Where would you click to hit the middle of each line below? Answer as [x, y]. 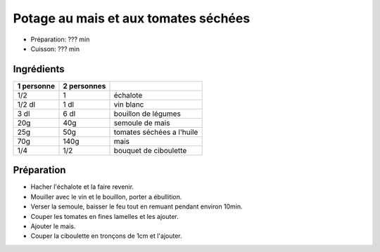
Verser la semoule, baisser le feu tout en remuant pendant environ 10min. [137, 206]
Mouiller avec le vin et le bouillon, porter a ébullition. [106, 197]
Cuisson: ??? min [55, 48]
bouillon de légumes [147, 114]
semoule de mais [142, 123]
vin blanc [129, 104]
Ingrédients [39, 69]
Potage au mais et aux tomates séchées [132, 18]
